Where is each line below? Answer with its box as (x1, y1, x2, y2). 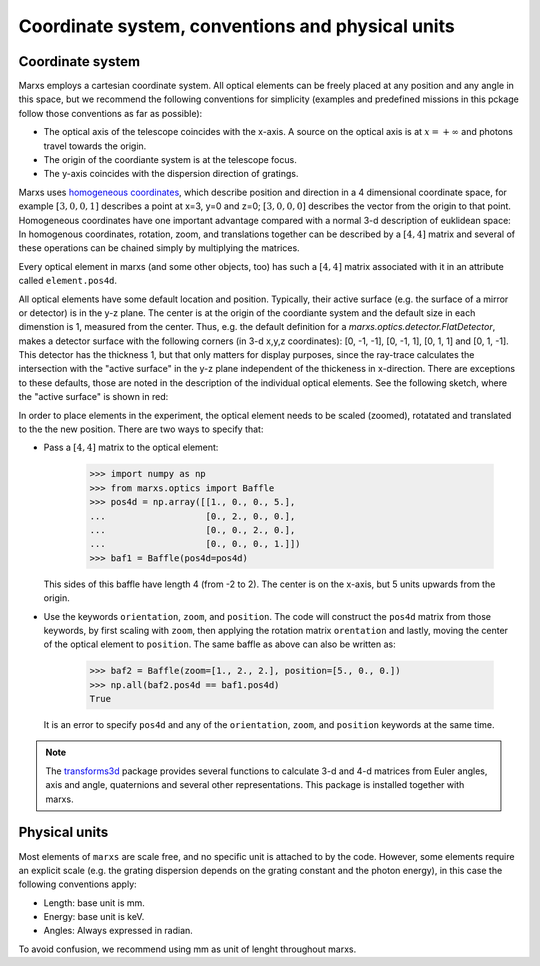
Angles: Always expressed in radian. (43, 925, 194, 937)
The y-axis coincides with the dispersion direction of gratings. (43, 168, 299, 180)
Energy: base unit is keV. (43, 911, 145, 923)
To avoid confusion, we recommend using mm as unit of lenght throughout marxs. (18, 943, 357, 955)
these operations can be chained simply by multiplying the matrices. (18, 242, 300, 254)
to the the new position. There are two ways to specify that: (18, 423, 264, 435)
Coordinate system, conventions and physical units (18, 15, 455, 37)
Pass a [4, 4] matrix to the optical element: (43, 441, 219, 454)
